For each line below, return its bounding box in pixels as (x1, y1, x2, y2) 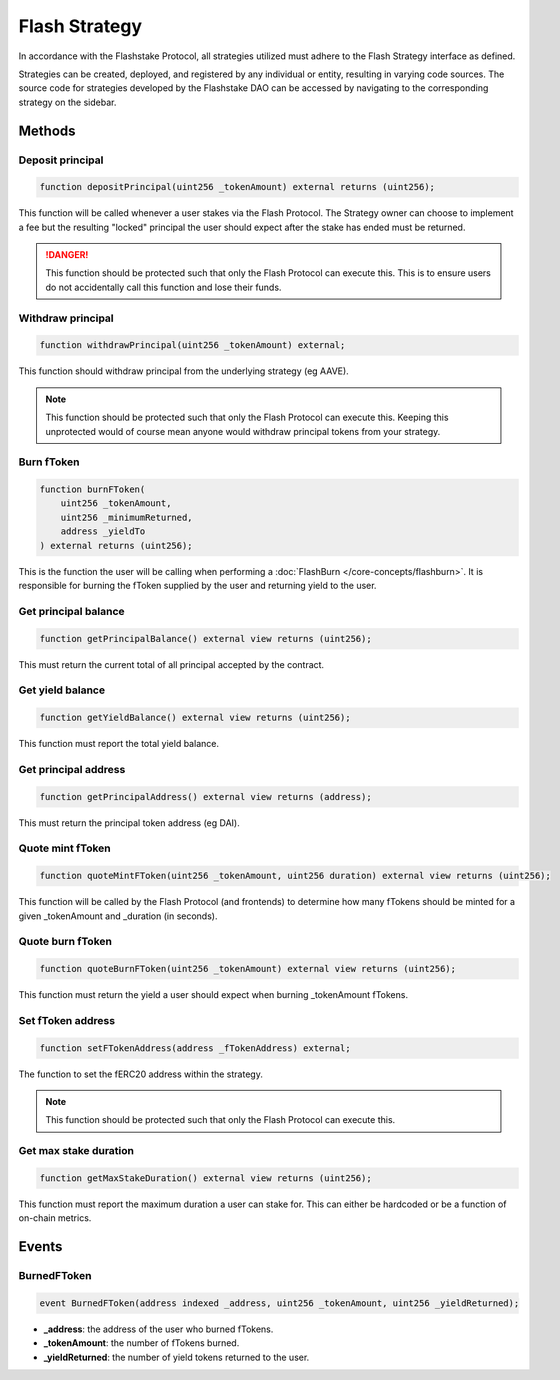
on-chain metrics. (18, 1212, 92, 1224)
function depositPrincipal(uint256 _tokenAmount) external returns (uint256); (39, 181, 435, 193)
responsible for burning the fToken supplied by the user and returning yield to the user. (18, 580, 377, 592)
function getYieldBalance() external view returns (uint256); (39, 712, 351, 724)
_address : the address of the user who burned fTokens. (43, 1323, 274, 1335)
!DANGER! (45, 249, 89, 261)
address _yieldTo (60, 526, 146, 537)
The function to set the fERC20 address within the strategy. (18, 1068, 264, 1080)
